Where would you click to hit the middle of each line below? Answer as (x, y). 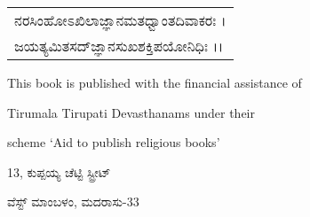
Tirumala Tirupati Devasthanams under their (131, 112)
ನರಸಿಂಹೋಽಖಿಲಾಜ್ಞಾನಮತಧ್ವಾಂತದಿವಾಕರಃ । (120, 20)
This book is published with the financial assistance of (155, 82)
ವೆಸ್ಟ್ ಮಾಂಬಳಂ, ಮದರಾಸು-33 (73, 201)
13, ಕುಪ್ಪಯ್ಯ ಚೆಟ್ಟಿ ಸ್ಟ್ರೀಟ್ (59, 171)
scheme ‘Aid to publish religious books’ (114, 142)
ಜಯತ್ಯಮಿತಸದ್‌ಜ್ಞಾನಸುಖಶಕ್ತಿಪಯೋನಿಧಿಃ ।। (119, 46)
